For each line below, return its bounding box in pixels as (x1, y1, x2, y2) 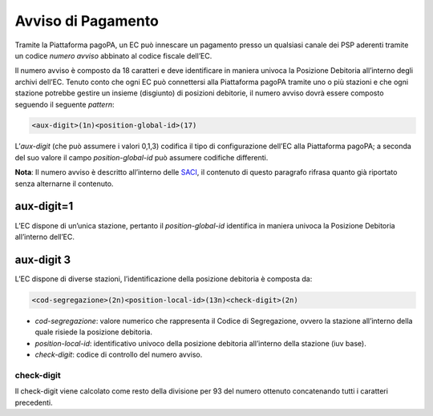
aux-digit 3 (14, 252, 71, 266)
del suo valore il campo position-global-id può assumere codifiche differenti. (14, 152, 269, 162)
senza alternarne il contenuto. (14, 179, 114, 188)
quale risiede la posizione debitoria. (34, 327, 152, 337)
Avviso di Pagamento (14, 12, 160, 30)
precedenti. (14, 398, 53, 407)
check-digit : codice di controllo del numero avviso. (34, 349, 203, 359)
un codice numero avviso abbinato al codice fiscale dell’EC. (14, 50, 212, 60)
